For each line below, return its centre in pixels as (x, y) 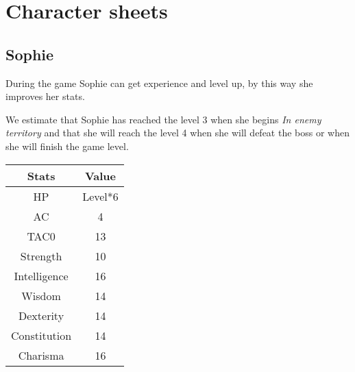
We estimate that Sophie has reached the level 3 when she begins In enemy (163, 119)
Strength (41, 256)
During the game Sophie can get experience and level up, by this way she (159, 83)
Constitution (41, 335)
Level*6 (100, 196)
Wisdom (41, 295)
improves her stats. (45, 96)
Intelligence (41, 275)
